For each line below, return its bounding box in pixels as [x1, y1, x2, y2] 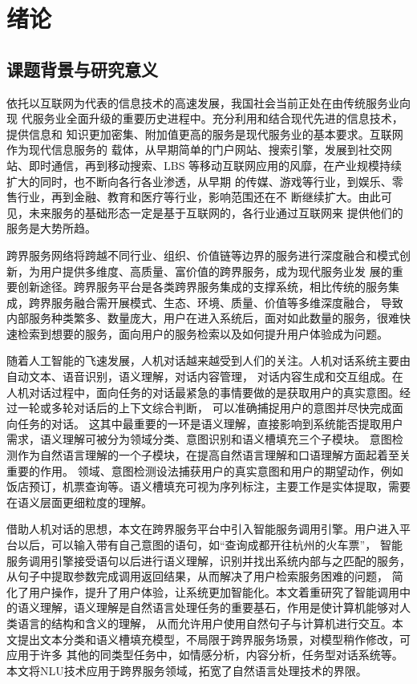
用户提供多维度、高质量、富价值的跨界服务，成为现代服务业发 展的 [39, 262, 392, 279]
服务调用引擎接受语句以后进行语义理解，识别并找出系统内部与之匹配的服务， [6, 552, 411, 569]
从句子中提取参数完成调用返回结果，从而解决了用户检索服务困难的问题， [6, 568, 388, 585]
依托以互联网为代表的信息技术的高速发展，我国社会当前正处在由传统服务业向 [6, 94, 411, 111]
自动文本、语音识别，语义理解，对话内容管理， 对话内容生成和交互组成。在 [6, 368, 403, 385]
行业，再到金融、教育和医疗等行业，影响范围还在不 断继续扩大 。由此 [17, 188, 381, 205]
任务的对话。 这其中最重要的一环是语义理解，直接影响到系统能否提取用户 [17, 415, 403, 431]
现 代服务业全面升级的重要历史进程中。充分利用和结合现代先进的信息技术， [6, 110, 403, 127]
